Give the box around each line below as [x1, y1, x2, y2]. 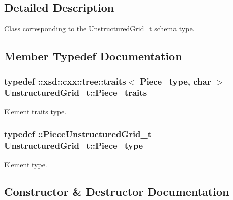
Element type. [4, 159, 47, 170]
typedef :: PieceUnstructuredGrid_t [4, 128, 152, 140]
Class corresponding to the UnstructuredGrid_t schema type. [4, 23, 195, 34]
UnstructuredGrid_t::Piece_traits [4, 86, 147, 99]
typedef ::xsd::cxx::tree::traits [4, 74, 126, 87]
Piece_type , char [140, 74, 211, 87]
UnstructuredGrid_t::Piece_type [4, 139, 143, 152]
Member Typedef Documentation [4, 48, 182, 64]
